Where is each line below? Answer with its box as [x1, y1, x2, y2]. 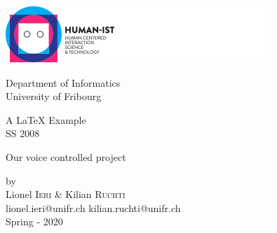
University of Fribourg [6, 89, 102, 104]
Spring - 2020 [6, 214, 63, 229]
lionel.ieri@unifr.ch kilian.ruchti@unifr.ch [6, 200, 181, 215]
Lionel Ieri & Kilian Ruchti [6, 187, 126, 202]
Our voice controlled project [6, 149, 126, 164]
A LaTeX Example [6, 112, 86, 127]
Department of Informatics [6, 75, 121, 90]
